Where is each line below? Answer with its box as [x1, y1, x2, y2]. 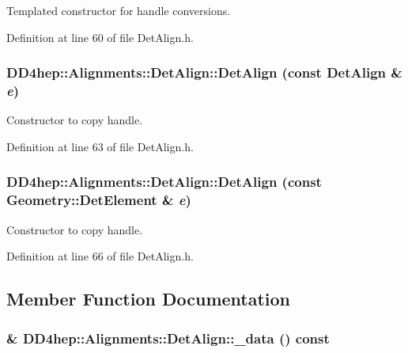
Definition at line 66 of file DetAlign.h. [6, 248, 194, 264]
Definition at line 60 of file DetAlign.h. [6, 28, 194, 45]
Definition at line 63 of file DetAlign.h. [6, 138, 194, 154]
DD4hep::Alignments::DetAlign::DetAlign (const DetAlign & [6, 63, 402, 82]
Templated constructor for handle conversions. [6, 2, 231, 18]
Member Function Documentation [6, 287, 291, 311]
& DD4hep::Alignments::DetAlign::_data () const [6, 328, 330, 347]
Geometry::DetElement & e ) [6, 190, 191, 210]
